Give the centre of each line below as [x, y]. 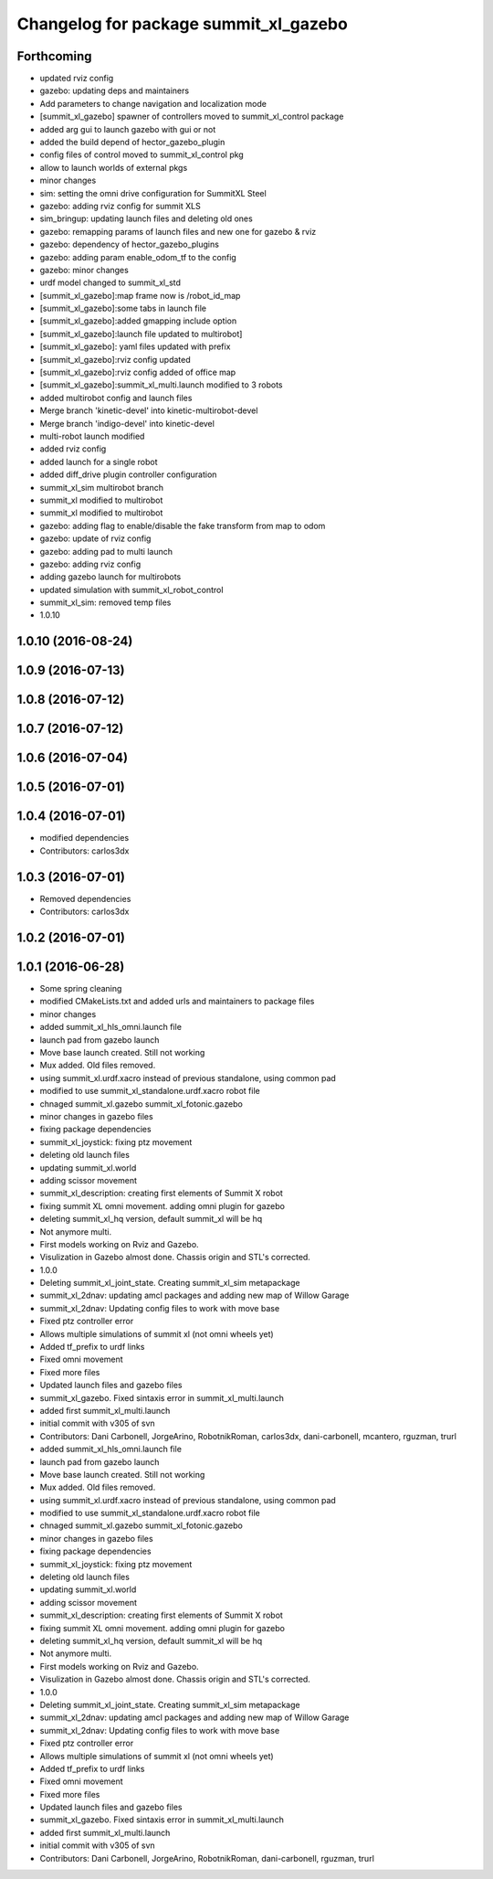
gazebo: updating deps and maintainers [115, 90]
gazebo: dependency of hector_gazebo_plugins [129, 244]
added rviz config [73, 449]
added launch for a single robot [99, 462]
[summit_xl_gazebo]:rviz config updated [115, 359]
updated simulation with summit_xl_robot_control [131, 589]
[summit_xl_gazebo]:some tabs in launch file [123, 308]
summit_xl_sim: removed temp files [105, 602]
